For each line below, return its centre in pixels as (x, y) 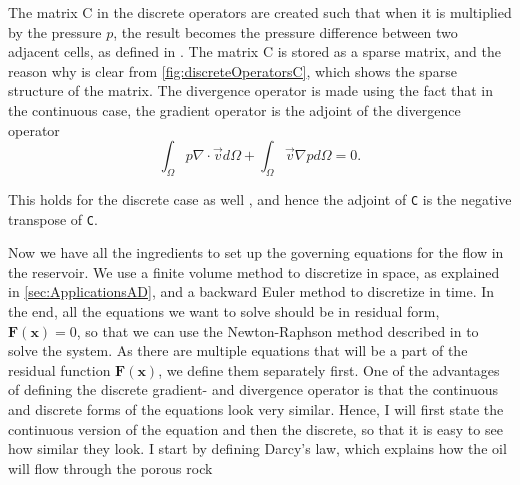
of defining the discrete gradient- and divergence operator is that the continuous (253, 389)
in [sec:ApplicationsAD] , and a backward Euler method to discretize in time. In (251, 291)
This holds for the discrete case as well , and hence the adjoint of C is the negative (260, 198)
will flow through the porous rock (110, 467)
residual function (59, 369)
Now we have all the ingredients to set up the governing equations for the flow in (256, 252)
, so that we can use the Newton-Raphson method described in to (277, 330)
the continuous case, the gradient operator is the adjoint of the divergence (234, 109)
